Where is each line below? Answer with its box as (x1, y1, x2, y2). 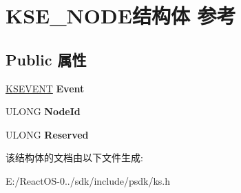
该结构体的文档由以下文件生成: (6, 150, 143, 165)
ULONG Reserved (6, 127, 89, 141)
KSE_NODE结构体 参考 (6, 1, 236, 30)
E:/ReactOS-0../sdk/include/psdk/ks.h (6, 173, 171, 187)
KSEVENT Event (6, 81, 85, 95)
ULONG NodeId (6, 104, 81, 119)
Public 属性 (6, 48, 87, 70)
